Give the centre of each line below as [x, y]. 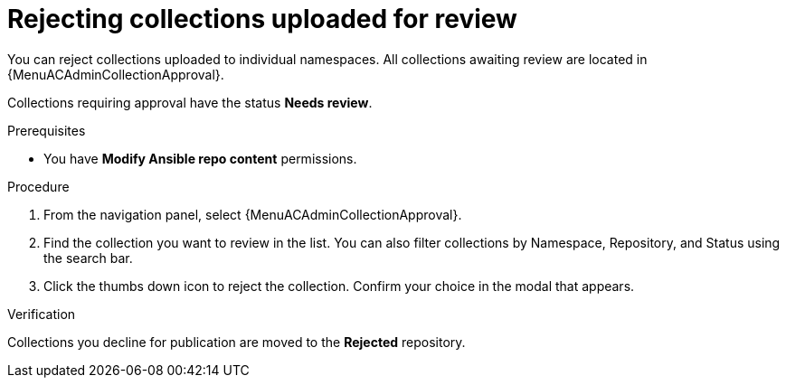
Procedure [38, 186]
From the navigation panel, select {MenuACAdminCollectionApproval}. [253, 214]
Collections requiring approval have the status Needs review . [190, 102]
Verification [42, 314]
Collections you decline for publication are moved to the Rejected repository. [237, 342]
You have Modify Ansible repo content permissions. [200, 158]
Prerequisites [47, 130]
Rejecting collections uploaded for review [262, 19]
